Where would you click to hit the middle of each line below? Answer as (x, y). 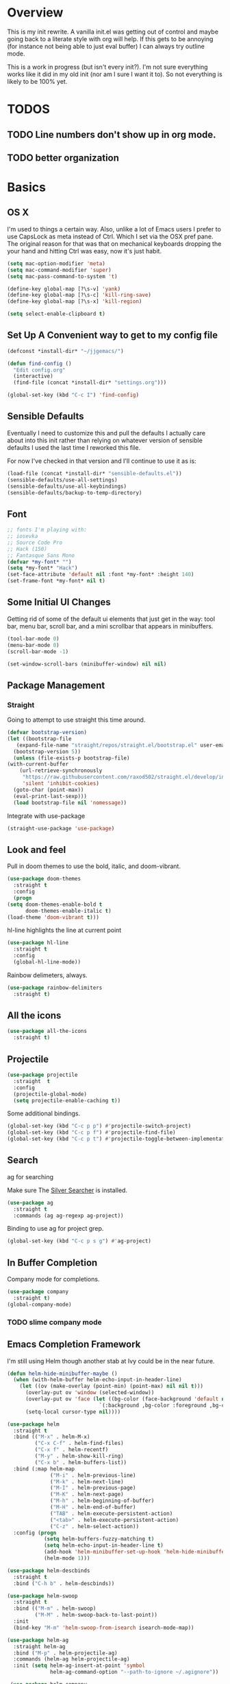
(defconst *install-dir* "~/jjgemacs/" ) (66, 351)
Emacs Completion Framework (74, 1344)
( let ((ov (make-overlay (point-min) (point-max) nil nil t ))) (112, 1386)
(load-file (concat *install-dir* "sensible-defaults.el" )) (95, 473)
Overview (35, 13)
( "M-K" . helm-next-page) (87, 1494)
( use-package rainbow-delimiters (55, 988)
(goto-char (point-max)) (49, 790)
